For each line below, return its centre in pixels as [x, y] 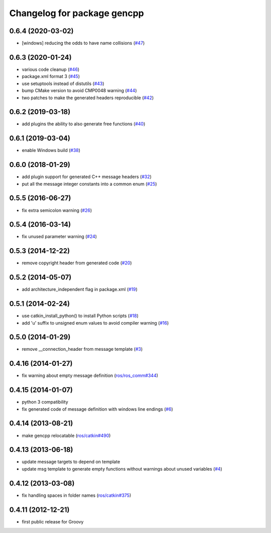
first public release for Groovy [53, 521]
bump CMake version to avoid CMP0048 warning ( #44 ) [80, 91]
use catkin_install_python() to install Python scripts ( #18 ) [80, 316]
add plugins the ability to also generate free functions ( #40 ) [84, 124]
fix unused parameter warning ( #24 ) [59, 237]
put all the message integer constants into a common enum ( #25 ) [90, 184]
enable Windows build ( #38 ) [51, 150]
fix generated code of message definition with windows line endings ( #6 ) [97, 409]
